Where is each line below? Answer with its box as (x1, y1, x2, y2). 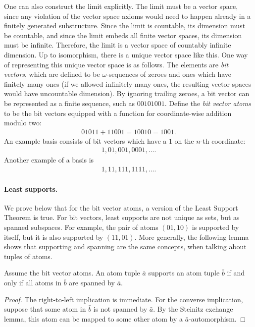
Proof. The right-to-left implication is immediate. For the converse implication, (4, 294, 243, 304)
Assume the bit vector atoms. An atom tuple (4, 268, 140, 278)
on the (174, 135, 194, 146)
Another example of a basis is (4, 155, 94, 165)
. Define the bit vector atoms (164, 98, 251, 108)
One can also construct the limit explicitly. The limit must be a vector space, (4, 1, 238, 11)
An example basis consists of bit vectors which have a (4, 135, 167, 146)
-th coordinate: (200, 135, 246, 146)
